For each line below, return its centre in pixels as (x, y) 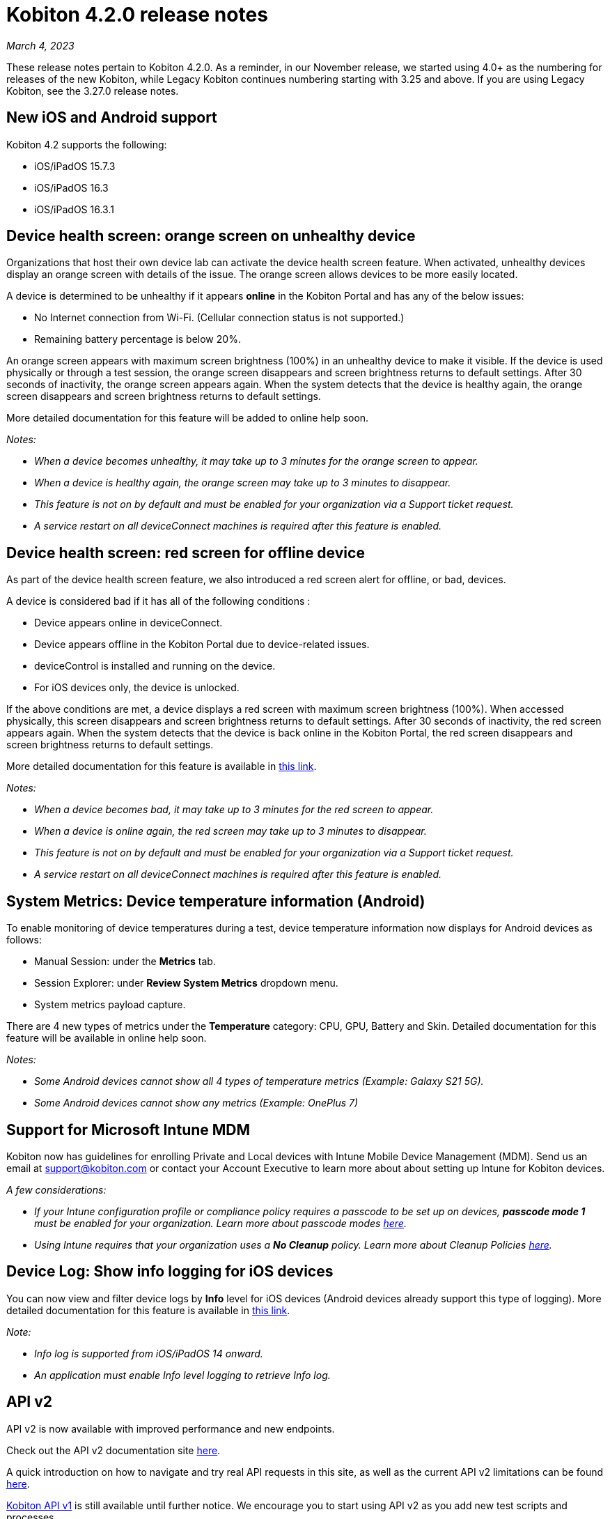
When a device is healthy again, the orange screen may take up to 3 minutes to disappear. (243, 483)
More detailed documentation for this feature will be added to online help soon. (188, 418)
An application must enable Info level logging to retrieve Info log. (182, 1375)
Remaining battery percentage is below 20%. (138, 339)
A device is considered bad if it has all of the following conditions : (158, 601)
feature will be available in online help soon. (107, 1038)
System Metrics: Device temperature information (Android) (216, 901)
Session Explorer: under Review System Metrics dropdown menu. (186, 983)
